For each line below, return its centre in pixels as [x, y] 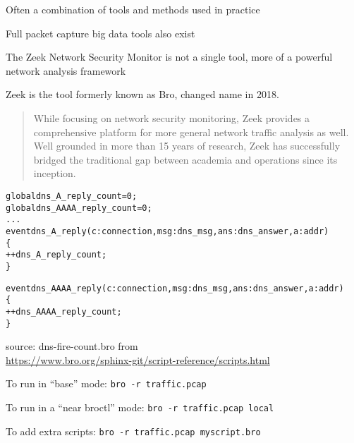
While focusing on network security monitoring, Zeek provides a [172, 117]
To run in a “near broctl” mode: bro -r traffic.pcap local [140, 407]
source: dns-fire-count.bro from [72, 346]
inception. [55, 173]
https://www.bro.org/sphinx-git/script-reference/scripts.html [138, 359]
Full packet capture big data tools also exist [100, 33]
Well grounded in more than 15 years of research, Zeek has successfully [187, 146]
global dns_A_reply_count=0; [72, 196]
